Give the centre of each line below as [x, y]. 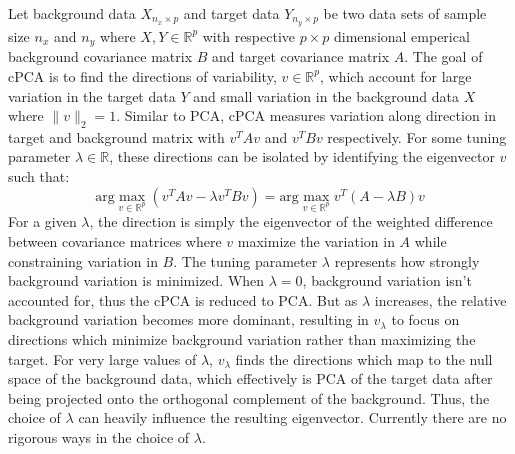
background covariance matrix [100, 56]
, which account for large [396, 75]
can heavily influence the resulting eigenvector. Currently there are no [292, 417]
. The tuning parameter [245, 260]
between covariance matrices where [115, 241]
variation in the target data [92, 95]
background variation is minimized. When [136, 280]
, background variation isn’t [387, 280]
